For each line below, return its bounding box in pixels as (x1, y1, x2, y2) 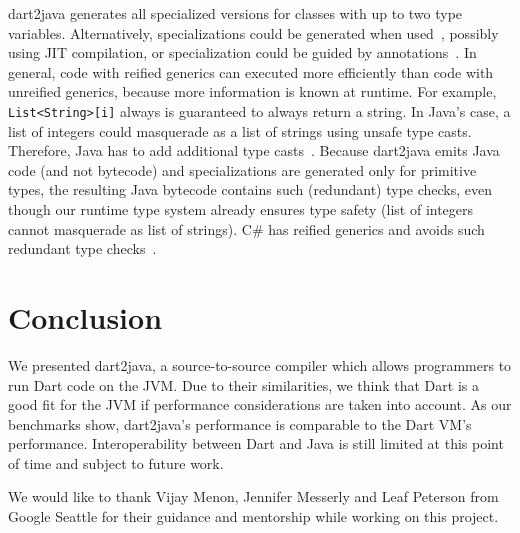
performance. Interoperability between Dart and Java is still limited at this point (8, 433, 504, 454)
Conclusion (8, 296, 163, 337)
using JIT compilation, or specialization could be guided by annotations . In (8, 42, 477, 63)
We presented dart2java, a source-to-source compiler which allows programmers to (8, 354, 512, 375)
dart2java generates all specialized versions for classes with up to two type (8, 3, 463, 23)
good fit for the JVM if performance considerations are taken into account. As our (8, 394, 512, 415)
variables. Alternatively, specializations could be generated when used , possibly (8, 22, 499, 43)
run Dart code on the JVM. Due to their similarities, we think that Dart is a (8, 374, 479, 395)
